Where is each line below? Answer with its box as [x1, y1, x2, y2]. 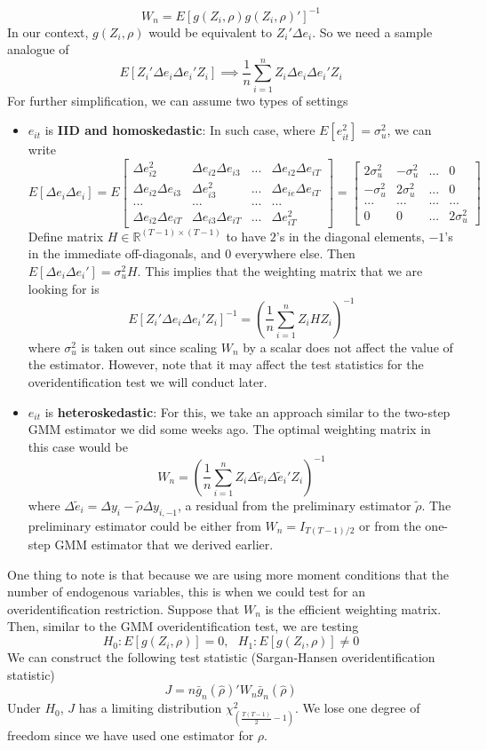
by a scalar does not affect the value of [243, 337, 453, 356]
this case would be [28, 437, 128, 455]
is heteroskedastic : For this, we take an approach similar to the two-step [44, 402, 451, 421]
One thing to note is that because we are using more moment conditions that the [7, 564, 449, 583]
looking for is [28, 279, 100, 297]
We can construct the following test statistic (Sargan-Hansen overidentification [7, 648, 435, 667]
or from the [359, 516, 421, 534]
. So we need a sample [312, 22, 433, 41]
